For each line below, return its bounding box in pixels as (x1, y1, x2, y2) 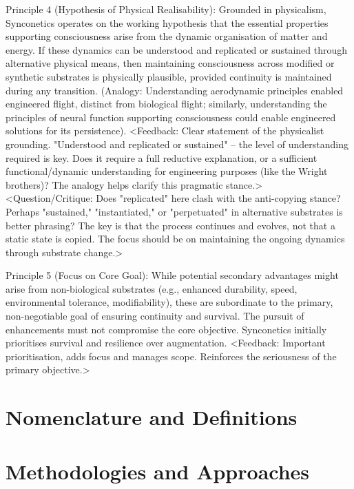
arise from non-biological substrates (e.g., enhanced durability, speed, (6, 281, 298, 295)
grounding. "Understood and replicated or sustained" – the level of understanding (6, 136, 348, 151)
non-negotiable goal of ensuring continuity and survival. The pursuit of (6, 309, 304, 323)
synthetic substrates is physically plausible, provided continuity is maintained (6, 69, 332, 83)
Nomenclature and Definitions (6, 403, 298, 431)
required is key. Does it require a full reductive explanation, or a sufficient (6, 150, 317, 165)
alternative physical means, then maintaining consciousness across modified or (6, 56, 335, 70)
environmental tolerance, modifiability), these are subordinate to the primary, (6, 295, 333, 309)
